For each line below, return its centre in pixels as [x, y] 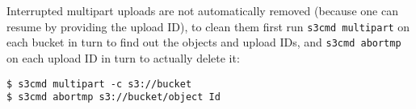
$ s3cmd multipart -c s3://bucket [99, 84]
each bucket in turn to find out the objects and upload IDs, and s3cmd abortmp [204, 42]
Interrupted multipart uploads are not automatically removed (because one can [202, 10]
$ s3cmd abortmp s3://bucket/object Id [113, 97]
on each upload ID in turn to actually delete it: [123, 57]
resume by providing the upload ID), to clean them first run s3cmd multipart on [208, 26]
